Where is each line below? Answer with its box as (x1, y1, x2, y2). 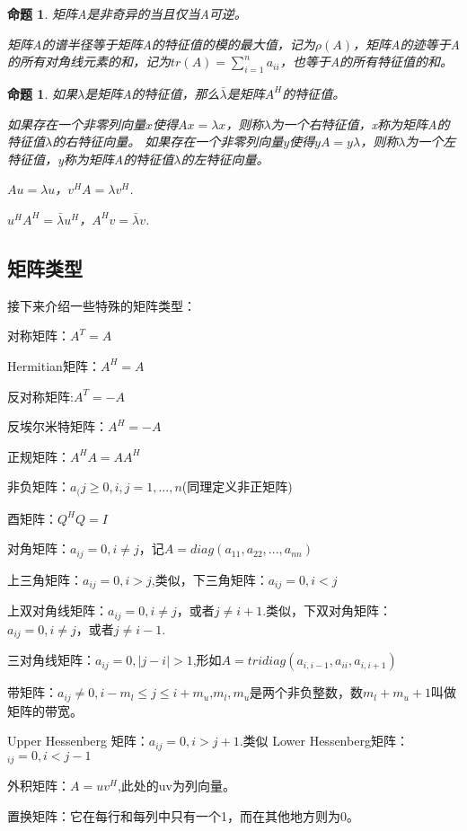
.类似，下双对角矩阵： (262, 601, 392, 620)
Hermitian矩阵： (7, 356, 101, 375)
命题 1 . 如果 (7, 84, 77, 102)
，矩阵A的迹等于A (353, 34, 460, 53)
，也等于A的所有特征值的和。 (279, 52, 454, 71)
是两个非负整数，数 (250, 683, 364, 702)
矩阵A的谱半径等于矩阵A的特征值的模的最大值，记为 (7, 34, 315, 53)
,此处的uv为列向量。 (117, 776, 235, 795)
